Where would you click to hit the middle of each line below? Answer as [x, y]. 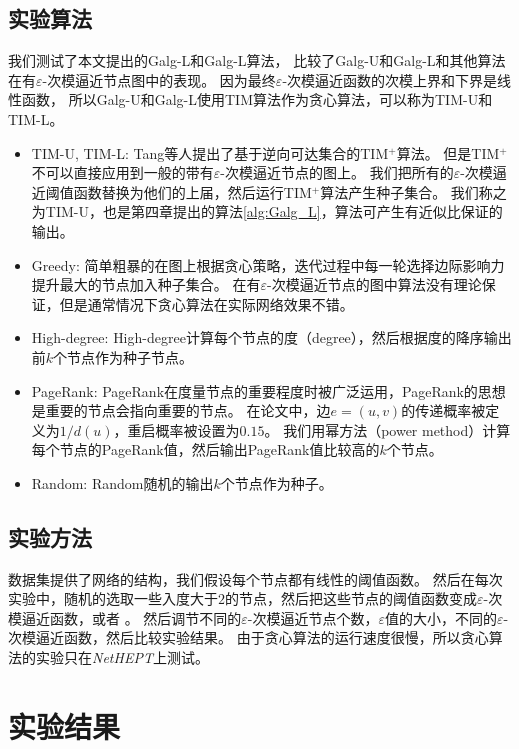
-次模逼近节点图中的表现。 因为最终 [159, 79]
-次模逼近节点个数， [313, 617]
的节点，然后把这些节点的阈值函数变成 [351, 598]
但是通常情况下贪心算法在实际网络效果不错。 [206, 303]
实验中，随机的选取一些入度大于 [113, 598]
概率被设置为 [197, 429]
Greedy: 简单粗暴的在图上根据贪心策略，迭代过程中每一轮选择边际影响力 [268, 264]
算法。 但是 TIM [448, 152]
